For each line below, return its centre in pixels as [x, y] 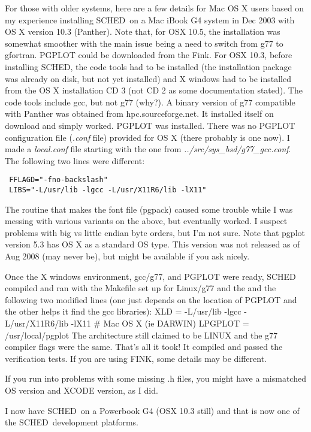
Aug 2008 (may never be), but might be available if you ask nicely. [127, 256]
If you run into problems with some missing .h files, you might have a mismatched [155, 378]
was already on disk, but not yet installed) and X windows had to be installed [148, 78]
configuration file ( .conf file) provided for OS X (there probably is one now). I [147, 137]
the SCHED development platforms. [72, 422]
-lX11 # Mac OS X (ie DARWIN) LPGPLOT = [160, 323]
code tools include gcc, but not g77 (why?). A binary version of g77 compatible [150, 102]
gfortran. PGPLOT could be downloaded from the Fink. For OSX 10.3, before [149, 55]
